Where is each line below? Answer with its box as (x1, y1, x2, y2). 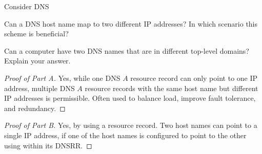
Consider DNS (4, 1, 49, 11)
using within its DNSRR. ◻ (4, 140, 92, 150)
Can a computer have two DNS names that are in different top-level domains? (4, 45, 249, 56)
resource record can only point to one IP (130, 72, 258, 83)
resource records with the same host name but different (85, 82, 258, 93)
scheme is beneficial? (4, 28, 69, 39)
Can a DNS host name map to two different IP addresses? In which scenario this (4, 18, 258, 29)
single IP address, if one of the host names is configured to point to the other (4, 129, 247, 140)
